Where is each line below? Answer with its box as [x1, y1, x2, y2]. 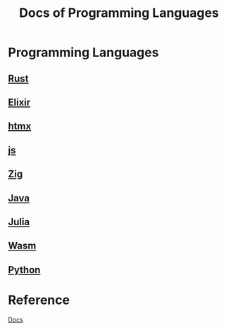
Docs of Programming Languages [19, 5, 219, 21]
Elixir [8, 96, 31, 108]
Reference [8, 292, 70, 307]
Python [8, 264, 41, 276]
